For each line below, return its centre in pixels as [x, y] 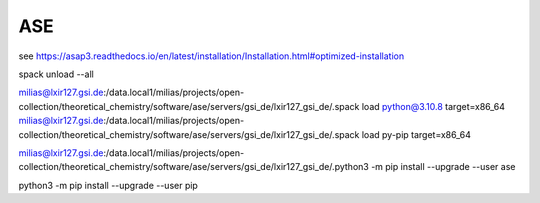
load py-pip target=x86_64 [416, 134]
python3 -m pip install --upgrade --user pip [108, 185]
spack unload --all [56, 74]
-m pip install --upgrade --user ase [443, 167]
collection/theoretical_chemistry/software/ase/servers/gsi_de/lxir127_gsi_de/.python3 [193, 167]
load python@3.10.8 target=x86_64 [433, 106]
